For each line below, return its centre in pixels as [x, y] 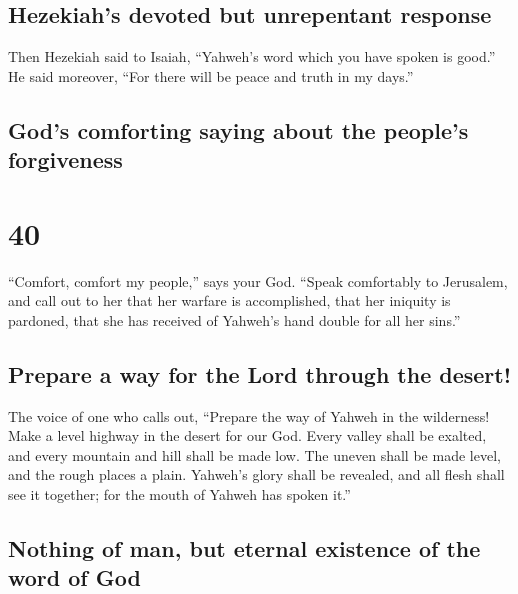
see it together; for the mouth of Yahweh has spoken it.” [179, 494]
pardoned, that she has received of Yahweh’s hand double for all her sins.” [234, 319]
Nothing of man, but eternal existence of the [244, 548]
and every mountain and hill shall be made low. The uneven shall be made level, [254, 454]
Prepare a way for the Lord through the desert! [260, 373]
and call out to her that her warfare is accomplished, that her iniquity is [229, 300]
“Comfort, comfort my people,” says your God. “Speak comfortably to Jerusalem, [258, 280]
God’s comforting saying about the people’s [238, 129]
